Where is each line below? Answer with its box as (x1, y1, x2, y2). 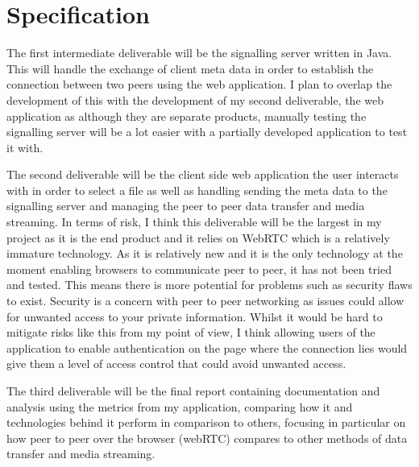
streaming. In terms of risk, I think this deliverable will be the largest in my (6, 213, 382, 230)
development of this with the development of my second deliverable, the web (6, 91, 384, 108)
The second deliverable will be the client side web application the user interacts (6, 166, 399, 183)
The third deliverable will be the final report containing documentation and (6, 382, 380, 399)
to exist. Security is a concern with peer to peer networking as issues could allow (6, 292, 404, 309)
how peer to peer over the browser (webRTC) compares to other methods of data (6, 429, 408, 446)
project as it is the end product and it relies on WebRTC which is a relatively (6, 229, 390, 246)
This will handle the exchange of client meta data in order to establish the (6, 60, 374, 76)
